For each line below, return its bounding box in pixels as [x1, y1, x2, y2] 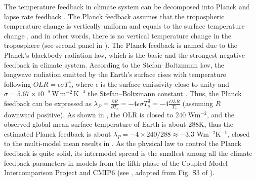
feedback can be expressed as [4, 98, 92, 108]
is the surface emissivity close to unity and [100, 78, 229, 89]
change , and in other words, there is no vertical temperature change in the [4, 30, 232, 40]
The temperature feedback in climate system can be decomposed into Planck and [4, 1, 250, 11]
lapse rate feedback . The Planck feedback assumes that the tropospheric [4, 11, 224, 21]
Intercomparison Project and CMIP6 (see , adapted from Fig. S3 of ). [4, 167, 214, 178]
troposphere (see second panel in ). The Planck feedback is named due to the [4, 40, 237, 50]
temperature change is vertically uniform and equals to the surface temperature [4, 21, 245, 31]
